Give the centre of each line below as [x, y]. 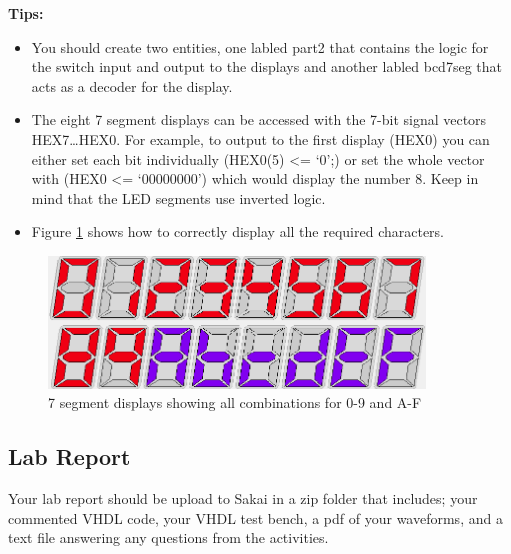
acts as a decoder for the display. [132, 85]
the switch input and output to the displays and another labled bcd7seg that [266, 66]
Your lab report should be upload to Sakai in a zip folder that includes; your [243, 498]
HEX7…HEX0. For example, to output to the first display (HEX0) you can [260, 138]
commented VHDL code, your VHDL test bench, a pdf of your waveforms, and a [255, 517]
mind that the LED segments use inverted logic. [178, 197]
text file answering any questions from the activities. [168, 537]
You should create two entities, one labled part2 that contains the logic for [260, 46]
